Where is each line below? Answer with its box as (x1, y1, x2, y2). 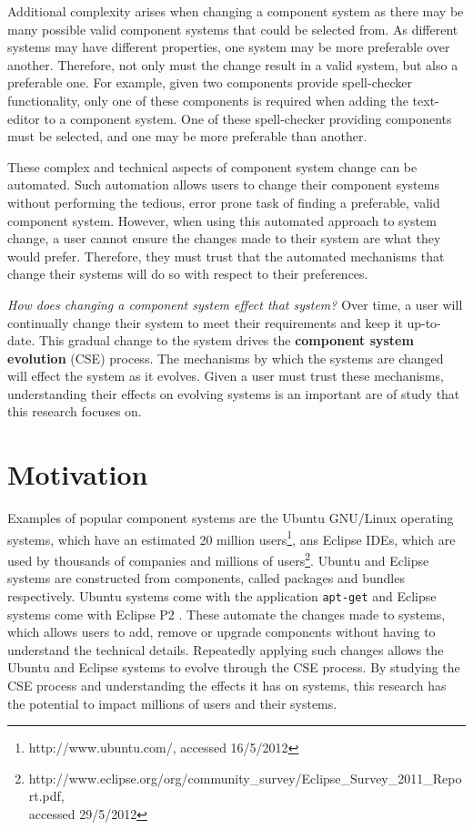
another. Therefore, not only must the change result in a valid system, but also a (7, 55, 458, 74)
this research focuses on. (7, 402, 142, 421)
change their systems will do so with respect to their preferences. (7, 264, 368, 283)
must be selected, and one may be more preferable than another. (7, 127, 367, 146)
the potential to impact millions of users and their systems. (7, 693, 337, 712)
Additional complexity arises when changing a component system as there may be (7, 2, 464, 20)
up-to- (407, 313, 441, 332)
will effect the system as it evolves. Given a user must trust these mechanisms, (7, 366, 444, 385)
